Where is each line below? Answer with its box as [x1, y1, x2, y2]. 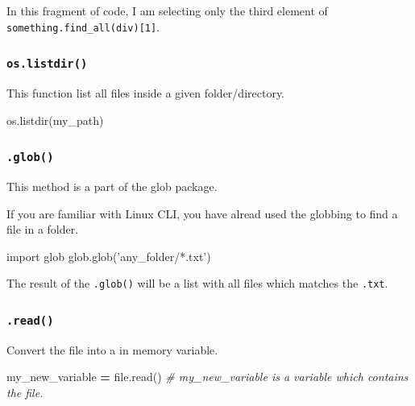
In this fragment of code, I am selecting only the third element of [6, 2, 328, 19]
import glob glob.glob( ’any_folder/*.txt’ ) [6, 247, 211, 264]
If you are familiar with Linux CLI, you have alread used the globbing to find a [6, 205, 398, 222]
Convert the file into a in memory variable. [6, 341, 218, 358]
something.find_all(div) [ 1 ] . [6, 18, 160, 35]
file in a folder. [6, 221, 79, 238]
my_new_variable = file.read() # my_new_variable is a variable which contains [6, 368, 409, 385]
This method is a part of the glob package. [6, 178, 218, 194]
